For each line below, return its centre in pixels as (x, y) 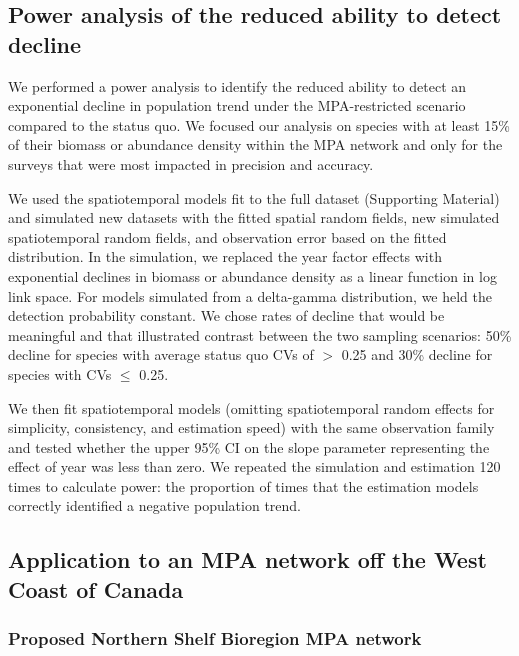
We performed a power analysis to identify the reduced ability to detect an (237, 85)
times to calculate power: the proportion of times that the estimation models (243, 485)
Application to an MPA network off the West (247, 559)
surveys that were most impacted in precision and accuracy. (191, 163)
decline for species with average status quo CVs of (161, 354)
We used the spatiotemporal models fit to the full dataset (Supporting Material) (254, 197)
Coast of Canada (96, 588)
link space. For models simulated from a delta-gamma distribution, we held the (250, 295)
